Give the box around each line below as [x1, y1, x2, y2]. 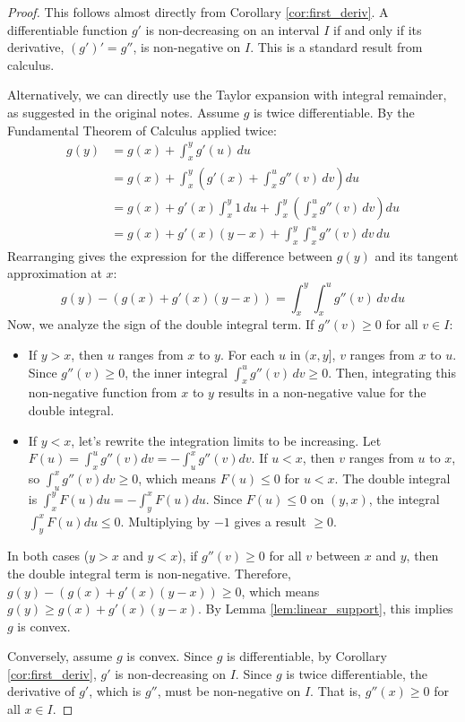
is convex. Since [126, 647, 213, 665]
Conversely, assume [7, 647, 113, 665]
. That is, [310, 682, 361, 700]
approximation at [7, 264, 102, 283]
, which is [89, 682, 142, 700]
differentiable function [7, 20, 128, 39]
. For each [220, 344, 275, 363]
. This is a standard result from [250, 38, 423, 57]
